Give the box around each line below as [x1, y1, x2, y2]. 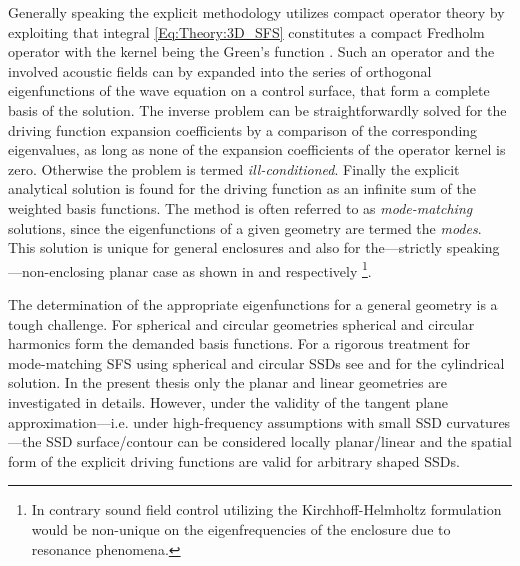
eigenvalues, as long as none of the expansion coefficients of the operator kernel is [8, 139, 506, 160]
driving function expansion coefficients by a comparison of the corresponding [8, 119, 478, 140]
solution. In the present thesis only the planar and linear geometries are [8, 372, 447, 393]
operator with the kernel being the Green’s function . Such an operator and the [8, 41, 495, 62]
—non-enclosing [8, 260, 105, 281]
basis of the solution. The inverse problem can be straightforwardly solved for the [8, 99, 507, 120]
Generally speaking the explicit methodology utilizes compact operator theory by [8, 2, 505, 22]
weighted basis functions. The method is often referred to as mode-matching [8, 197, 473, 218]
